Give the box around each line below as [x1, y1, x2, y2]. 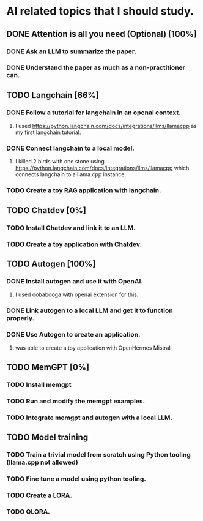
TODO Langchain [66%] [6, 90, 100, 100]
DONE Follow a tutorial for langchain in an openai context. [6, 108, 182, 117]
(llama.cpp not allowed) [6, 458, 78, 467]
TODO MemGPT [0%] [6, 362, 90, 372]
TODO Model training [6, 432, 89, 443]
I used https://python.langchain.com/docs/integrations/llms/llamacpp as [15, 122, 197, 130]
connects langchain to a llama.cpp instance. [15, 171, 127, 178]
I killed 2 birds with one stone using [15, 158, 105, 165]
